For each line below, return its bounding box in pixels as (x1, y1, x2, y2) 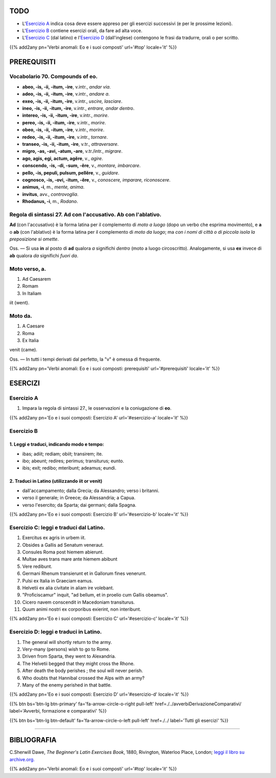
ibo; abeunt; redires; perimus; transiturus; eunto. (22, 458, 125, 464)
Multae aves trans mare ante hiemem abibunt (22, 556, 118, 562)
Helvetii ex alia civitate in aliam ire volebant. (22, 585, 114, 591)
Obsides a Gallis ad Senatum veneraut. (22, 542, 104, 548)
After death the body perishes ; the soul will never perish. (22, 668, 143, 674)
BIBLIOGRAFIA (9, 736, 57, 744)
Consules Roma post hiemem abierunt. (22, 549, 104, 555)
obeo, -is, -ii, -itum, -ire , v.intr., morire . (22, 127, 105, 133)
